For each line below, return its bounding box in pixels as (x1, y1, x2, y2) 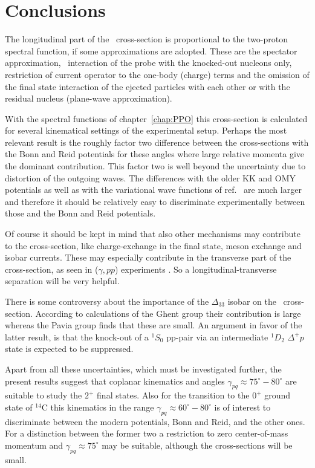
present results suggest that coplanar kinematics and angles (5, 374, 225, 387)
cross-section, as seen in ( (5, 262, 99, 275)
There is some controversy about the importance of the (5, 295, 209, 307)
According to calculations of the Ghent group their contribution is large (35, 307, 301, 319)
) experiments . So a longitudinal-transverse (114, 262, 277, 275)
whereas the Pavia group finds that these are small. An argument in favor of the (5, 319, 302, 331)
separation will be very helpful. (5, 275, 120, 287)
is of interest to (214, 400, 271, 413)
